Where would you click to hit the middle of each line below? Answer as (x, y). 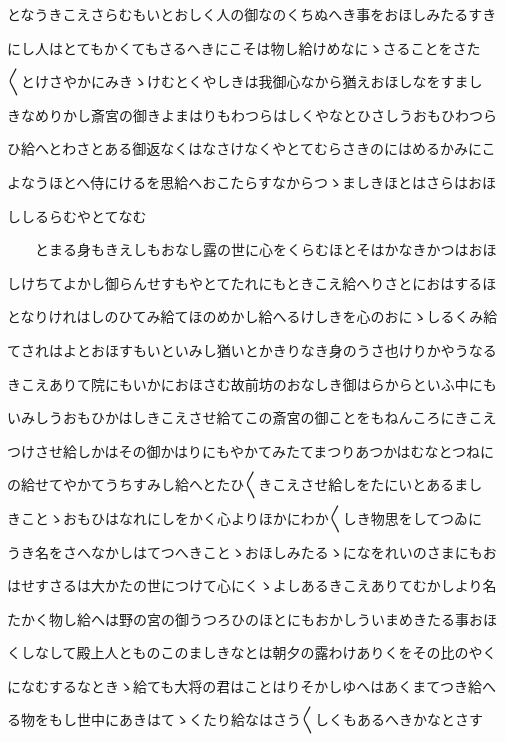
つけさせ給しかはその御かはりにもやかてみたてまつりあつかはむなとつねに (251, 450)
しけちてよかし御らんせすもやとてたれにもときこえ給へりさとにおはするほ (252, 282)
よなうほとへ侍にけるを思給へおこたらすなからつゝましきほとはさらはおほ (252, 181)
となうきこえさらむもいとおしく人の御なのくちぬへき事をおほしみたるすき (252, 14)
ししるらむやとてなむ (77, 215)
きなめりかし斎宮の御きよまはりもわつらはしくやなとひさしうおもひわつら (252, 114)
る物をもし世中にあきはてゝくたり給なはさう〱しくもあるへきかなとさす (245, 719)
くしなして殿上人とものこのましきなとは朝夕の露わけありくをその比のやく (252, 652)
